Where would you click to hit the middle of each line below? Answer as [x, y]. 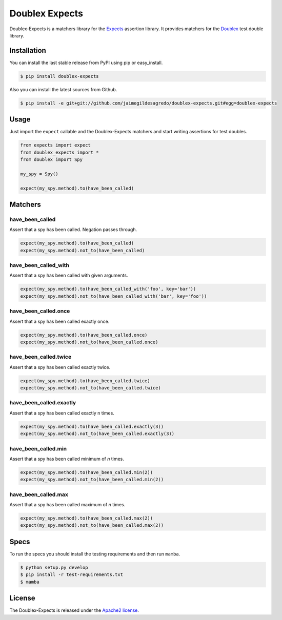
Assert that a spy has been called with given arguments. [69, 275]
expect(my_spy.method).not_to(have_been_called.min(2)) [92, 480]
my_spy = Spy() [39, 174]
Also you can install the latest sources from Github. [63, 89]
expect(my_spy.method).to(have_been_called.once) [84, 335]
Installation [28, 50]
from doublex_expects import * [60, 152]
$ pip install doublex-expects [60, 76]
